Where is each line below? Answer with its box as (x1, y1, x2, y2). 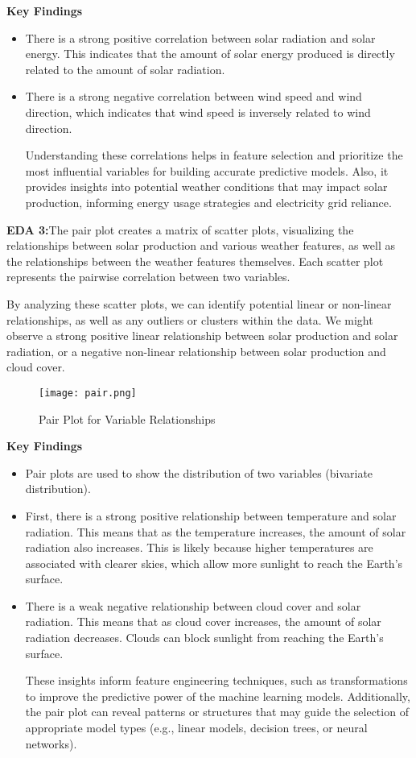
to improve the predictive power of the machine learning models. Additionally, (25, 687, 410, 704)
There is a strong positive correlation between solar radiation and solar (25, 29, 376, 46)
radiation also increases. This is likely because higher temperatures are (25, 539, 373, 556)
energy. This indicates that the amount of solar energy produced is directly (25, 45, 395, 62)
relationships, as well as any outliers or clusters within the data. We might (6, 311, 373, 328)
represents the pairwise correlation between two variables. (6, 268, 290, 285)
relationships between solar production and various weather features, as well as (6, 237, 395, 254)
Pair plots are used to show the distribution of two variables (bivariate (25, 464, 373, 481)
